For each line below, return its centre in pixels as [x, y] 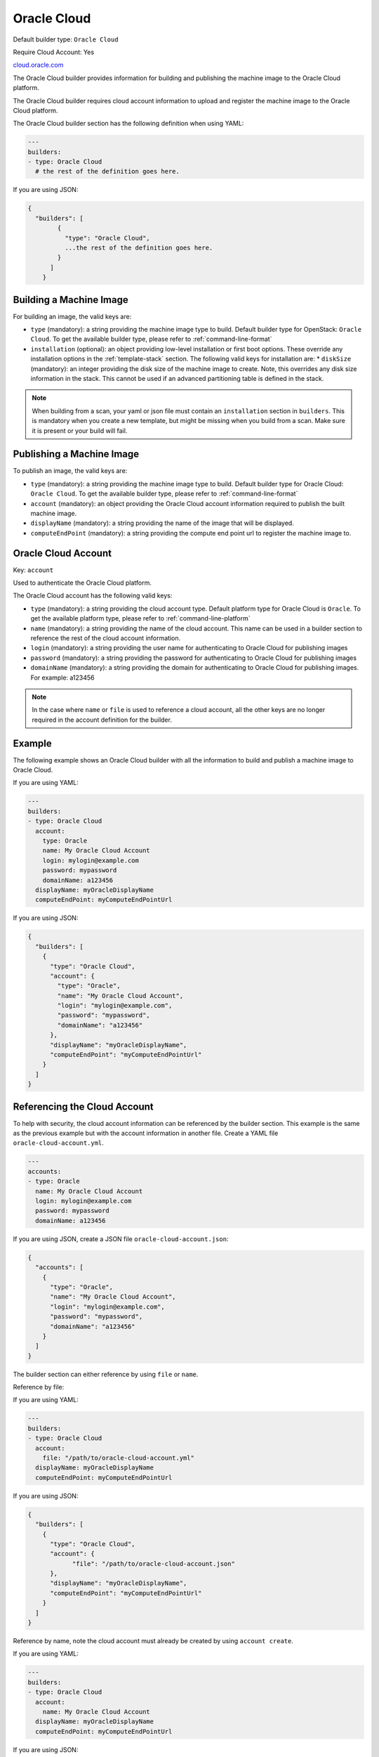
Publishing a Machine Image [76, 454]
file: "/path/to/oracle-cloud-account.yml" [118, 1458]
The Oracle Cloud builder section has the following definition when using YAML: [128, 124]
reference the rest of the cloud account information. [106, 638]
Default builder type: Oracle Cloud [66, 39]
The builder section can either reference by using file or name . [106, 1374]
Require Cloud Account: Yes [54, 52]
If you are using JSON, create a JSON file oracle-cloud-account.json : [121, 1239]
